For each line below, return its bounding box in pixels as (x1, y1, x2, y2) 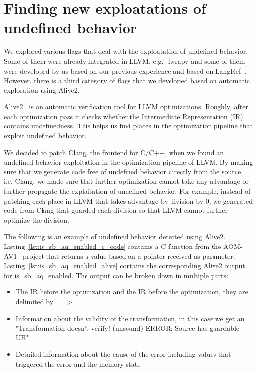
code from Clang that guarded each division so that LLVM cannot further (4, 205, 228, 215)
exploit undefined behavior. (4, 130, 86, 141)
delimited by (15, 296, 54, 306)
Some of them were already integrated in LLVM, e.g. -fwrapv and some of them (4, 55, 245, 66)
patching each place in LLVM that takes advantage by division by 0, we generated (4, 195, 253, 206)
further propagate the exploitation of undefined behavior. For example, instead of (4, 186, 251, 196)
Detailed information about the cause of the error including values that (15, 349, 231, 359)
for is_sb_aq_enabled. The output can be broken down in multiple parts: (4, 270, 228, 280)
